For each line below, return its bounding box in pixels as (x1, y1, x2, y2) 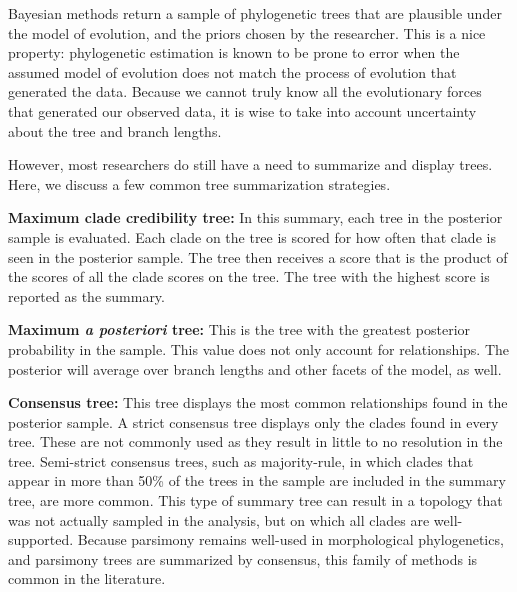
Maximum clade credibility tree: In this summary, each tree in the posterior (8, 207, 503, 228)
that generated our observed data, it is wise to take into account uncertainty (8, 100, 477, 121)
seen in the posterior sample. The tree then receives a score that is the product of (8, 246, 508, 267)
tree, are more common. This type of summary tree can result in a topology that (8, 490, 503, 511)
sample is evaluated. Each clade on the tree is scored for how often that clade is (8, 226, 496, 247)
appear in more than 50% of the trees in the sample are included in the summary (8, 470, 506, 491)
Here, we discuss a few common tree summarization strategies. (8, 173, 391, 194)
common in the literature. (8, 568, 166, 589)
